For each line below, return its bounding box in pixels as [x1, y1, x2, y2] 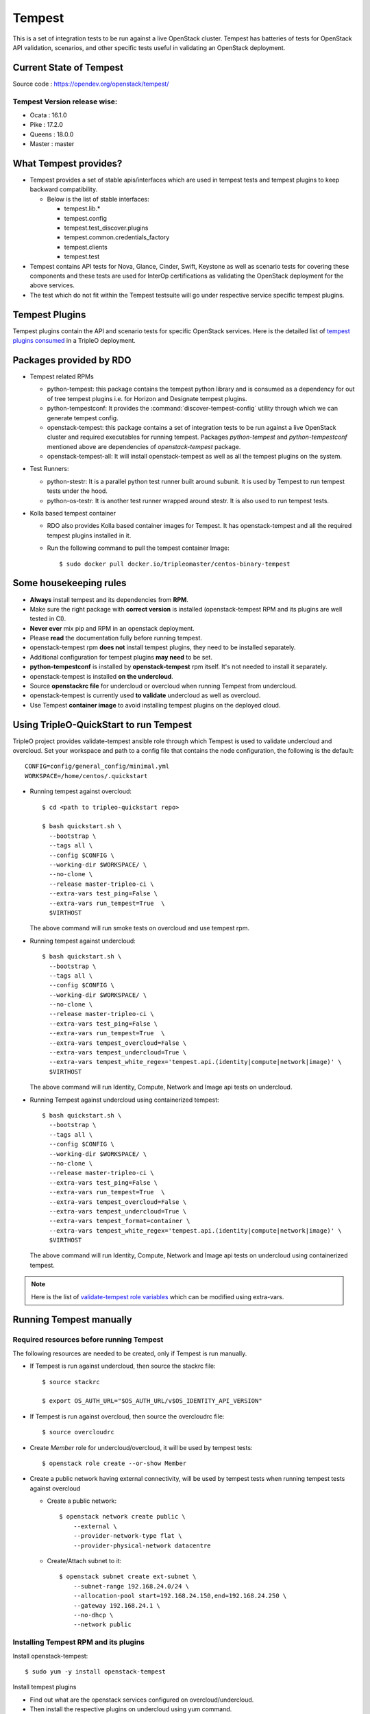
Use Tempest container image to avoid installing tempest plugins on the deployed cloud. [29, 701, 281, 709]
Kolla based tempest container [29, 509, 116, 518]
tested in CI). [29, 614, 66, 623]
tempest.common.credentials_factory [64, 233, 170, 241]
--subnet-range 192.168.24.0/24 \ [73, 1582, 190, 1590]
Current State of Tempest [12, 62, 123, 73]
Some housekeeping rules [12, 577, 127, 589]
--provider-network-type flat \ [73, 1532, 182, 1540]
